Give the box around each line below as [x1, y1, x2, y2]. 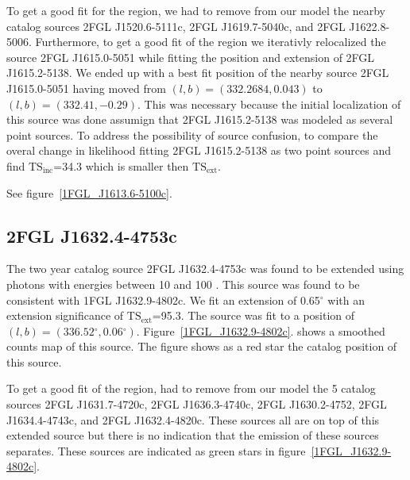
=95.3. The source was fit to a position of [152, 307, 355, 324]
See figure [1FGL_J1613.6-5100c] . [6, 184, 172, 201]
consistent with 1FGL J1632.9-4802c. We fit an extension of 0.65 [6, 291, 320, 308]
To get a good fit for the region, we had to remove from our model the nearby [6, 2, 385, 18]
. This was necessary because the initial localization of [137, 95, 401, 112]
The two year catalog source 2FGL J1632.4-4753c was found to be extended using [6, 260, 404, 277]
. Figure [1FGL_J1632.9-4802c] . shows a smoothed [136, 322, 385, 339]
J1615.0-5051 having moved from [6, 79, 166, 96]
